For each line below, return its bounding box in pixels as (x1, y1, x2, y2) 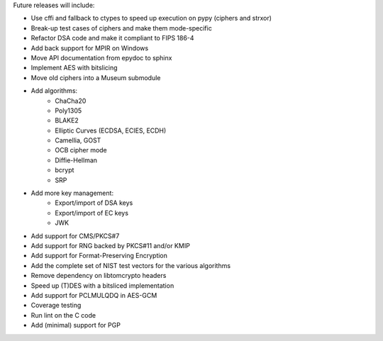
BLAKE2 (55, 116, 79, 125)
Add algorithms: (30, 86, 78, 95)
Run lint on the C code (30, 311, 96, 319)
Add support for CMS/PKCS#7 (30, 231, 120, 240)
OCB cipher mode (55, 146, 108, 155)
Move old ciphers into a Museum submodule (30, 73, 161, 82)
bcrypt (55, 166, 74, 174)
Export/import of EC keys (55, 208, 129, 217)
